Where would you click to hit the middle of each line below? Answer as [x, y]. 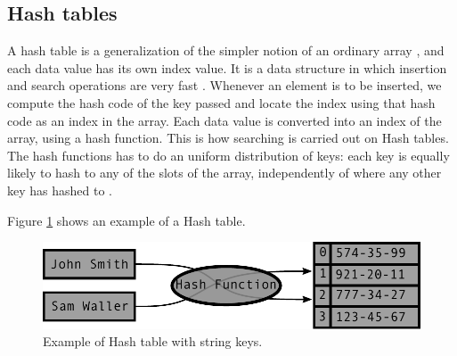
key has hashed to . [60, 190]
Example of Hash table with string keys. [153, 341]
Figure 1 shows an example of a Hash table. [126, 220]
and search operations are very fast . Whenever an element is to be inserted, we [224, 85]
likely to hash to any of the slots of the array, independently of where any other [224, 173]
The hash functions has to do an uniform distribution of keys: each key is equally [228, 155]
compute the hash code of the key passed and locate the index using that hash [221, 102]
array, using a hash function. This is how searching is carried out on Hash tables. [228, 138]
